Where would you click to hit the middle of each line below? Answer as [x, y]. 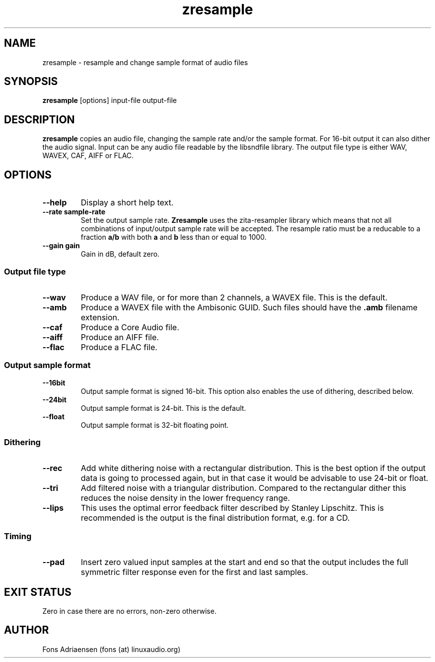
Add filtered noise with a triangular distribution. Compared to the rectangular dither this [243, 488]
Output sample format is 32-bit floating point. [155, 425]
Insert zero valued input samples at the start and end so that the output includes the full [244, 562]
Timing [18, 536]
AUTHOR [27, 630]
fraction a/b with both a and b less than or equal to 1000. [174, 237]
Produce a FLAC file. [119, 347]
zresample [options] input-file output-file [110, 100]
